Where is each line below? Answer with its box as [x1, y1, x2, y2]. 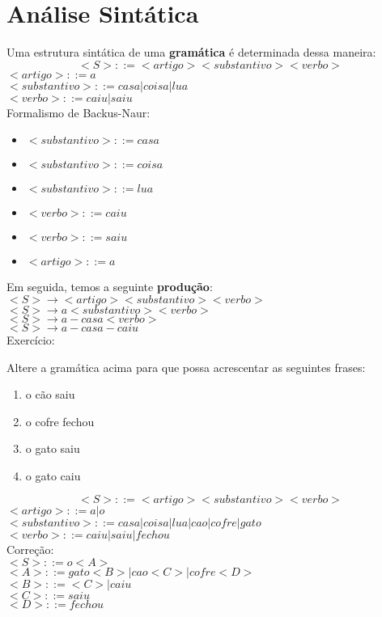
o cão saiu [25, 386, 75, 403]
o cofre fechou [25, 412, 95, 429]
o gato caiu [25, 467, 81, 484]
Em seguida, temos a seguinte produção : [6, 278, 213, 295]
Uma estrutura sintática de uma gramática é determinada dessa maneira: [6, 44, 376, 61]
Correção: [6, 541, 54, 558]
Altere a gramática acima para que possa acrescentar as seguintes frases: [6, 358, 366, 375]
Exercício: [6, 331, 55, 348]
